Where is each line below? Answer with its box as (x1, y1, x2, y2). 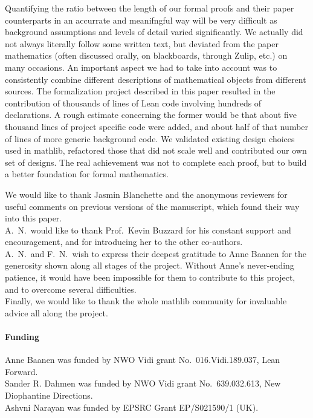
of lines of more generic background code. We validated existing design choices (5, 132, 295, 145)
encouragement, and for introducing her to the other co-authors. (5, 235, 243, 248)
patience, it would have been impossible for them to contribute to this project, (5, 271, 295, 284)
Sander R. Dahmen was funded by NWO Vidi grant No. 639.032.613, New (5, 377, 281, 390)
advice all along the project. (5, 306, 108, 319)
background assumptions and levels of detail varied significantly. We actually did (5, 25, 303, 38)
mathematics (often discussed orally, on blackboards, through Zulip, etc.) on (5, 49, 288, 62)
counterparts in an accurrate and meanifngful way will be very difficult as (5, 13, 277, 26)
